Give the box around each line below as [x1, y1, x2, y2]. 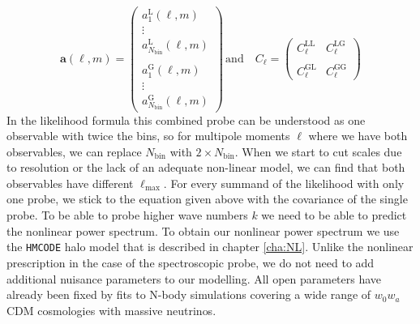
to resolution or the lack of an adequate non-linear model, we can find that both [6, 159, 405, 176]
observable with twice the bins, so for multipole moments [6, 127, 290, 144]
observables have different [6, 174, 134, 191]
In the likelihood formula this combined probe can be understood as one [6, 111, 366, 128]
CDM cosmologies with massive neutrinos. [6, 301, 216, 318]
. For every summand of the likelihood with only [163, 174, 405, 191]
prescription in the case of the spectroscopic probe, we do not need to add [6, 254, 375, 271]
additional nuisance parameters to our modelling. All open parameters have [6, 270, 382, 287]
